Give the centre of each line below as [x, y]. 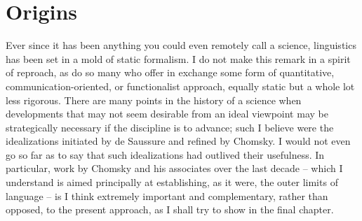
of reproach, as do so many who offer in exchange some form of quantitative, [170, 72]
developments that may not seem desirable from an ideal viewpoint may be [167, 114]
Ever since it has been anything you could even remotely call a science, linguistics [181, 45]
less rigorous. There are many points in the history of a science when [154, 100]
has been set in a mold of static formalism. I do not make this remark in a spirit [178, 58]
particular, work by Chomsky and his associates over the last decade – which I [174, 168]
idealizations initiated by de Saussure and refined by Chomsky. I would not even [178, 141]
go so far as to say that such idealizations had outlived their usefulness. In [165, 154]
